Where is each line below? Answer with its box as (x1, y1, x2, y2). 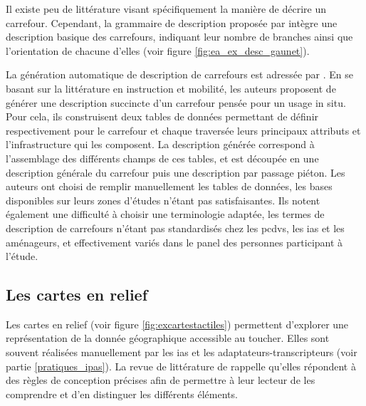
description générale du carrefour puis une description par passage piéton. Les (6, 165, 345, 179)
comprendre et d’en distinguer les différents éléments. (6, 386, 238, 401)
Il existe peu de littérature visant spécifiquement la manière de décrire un (6, 1, 326, 16)
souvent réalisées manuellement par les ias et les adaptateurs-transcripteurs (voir (6, 345, 357, 360)
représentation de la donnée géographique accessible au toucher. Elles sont (6, 330, 330, 345)
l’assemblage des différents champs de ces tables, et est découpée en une (6, 150, 319, 165)
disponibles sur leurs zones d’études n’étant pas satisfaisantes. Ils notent (6, 192, 320, 207)
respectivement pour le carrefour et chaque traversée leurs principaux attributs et (6, 123, 361, 137)
